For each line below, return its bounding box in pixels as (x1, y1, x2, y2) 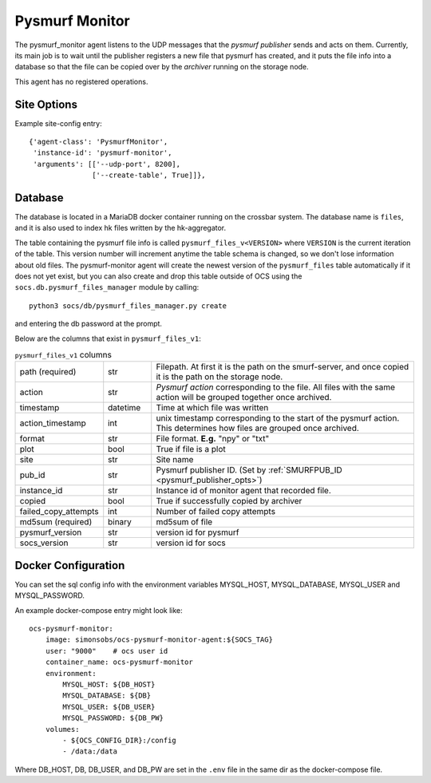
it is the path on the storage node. (156, 371, 283, 382)
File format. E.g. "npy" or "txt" (156, 433, 270, 445)
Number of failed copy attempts (156, 506, 275, 517)
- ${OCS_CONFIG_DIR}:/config (62, 735, 177, 745)
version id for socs (156, 537, 227, 548)
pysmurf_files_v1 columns (14, 350, 112, 361)
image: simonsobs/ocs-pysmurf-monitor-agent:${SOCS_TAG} (45, 635, 273, 644)
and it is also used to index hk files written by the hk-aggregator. (14, 223, 227, 233)
